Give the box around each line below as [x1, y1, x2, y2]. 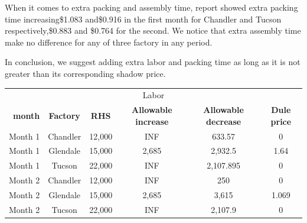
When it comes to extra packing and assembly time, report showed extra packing [5, 1, 298, 13]
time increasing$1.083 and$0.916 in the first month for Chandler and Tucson [5, 12, 282, 25]
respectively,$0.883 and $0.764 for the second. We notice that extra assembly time [5, 24, 301, 37]
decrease [206, 115, 241, 127]
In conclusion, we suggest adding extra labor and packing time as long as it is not [5, 56, 301, 68]
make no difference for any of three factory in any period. [5, 35, 213, 48]
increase [135, 115, 169, 127]
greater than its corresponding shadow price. [5, 67, 166, 79]
